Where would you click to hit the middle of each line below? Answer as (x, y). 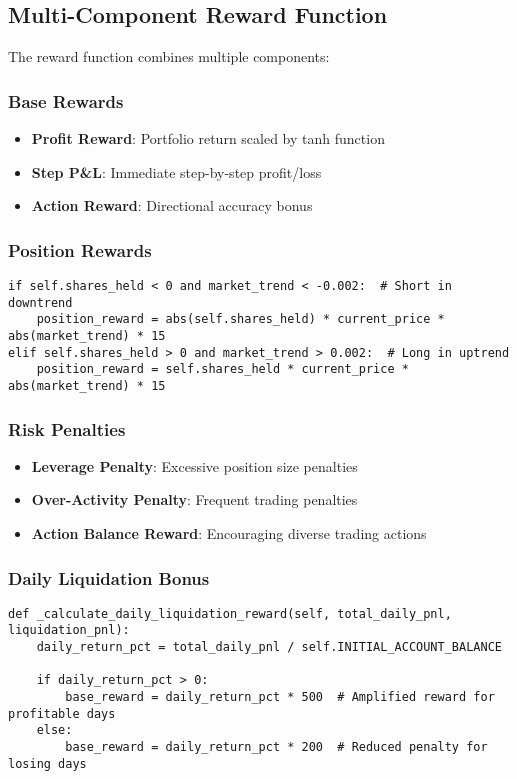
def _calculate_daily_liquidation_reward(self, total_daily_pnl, (230, 613)
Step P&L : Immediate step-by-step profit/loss (176, 171)
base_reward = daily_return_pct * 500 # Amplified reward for (280, 697)
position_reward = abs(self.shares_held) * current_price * (240, 319)
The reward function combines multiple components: (169, 56)
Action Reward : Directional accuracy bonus (172, 205)
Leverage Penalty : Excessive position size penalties (194, 465)
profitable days (62, 713)
